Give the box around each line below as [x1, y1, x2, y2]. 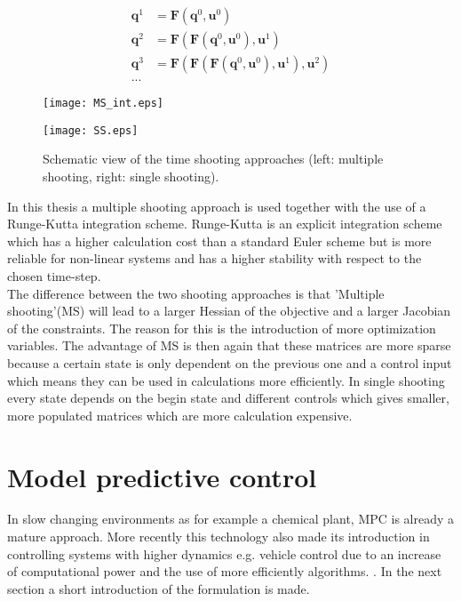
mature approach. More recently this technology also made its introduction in [7, 527, 430, 546]
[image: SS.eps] [43, 124, 139, 137]
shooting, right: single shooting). [43, 167, 219, 186]
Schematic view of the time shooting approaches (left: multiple [43, 149, 384, 168]
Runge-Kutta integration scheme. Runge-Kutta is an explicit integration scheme [7, 214, 442, 233]
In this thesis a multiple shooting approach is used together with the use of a [7, 196, 426, 215]
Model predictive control [7, 458, 317, 494]
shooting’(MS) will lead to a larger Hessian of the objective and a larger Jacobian [7, 301, 451, 320]
